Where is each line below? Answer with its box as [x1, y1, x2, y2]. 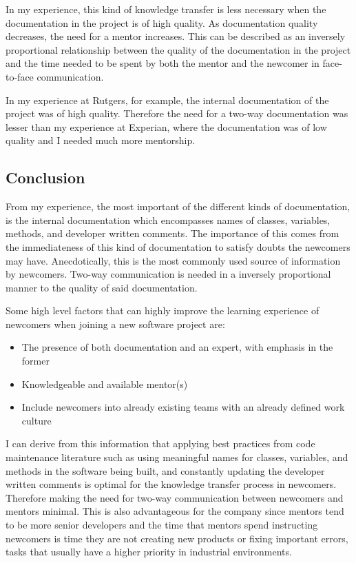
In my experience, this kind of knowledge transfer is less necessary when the [6, 2, 326, 16]
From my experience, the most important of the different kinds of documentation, [6, 199, 350, 214]
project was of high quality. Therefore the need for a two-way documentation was [6, 106, 348, 121]
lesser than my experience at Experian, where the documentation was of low [6, 119, 327, 134]
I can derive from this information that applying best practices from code [6, 436, 315, 451]
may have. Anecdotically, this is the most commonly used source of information [6, 253, 341, 267]
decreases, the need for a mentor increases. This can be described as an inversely [6, 29, 346, 43]
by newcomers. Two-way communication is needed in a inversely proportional [6, 267, 331, 281]
